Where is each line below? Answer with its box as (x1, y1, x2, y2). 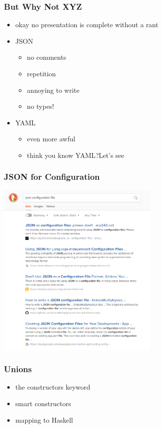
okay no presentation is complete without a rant (15, 19, 159, 30)
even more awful (27, 134, 76, 144)
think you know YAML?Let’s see (27, 150, 125, 160)
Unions (4, 363, 32, 375)
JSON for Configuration (4, 171, 100, 183)
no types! (27, 101, 54, 111)
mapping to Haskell (15, 414, 73, 425)
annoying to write (27, 85, 80, 95)
